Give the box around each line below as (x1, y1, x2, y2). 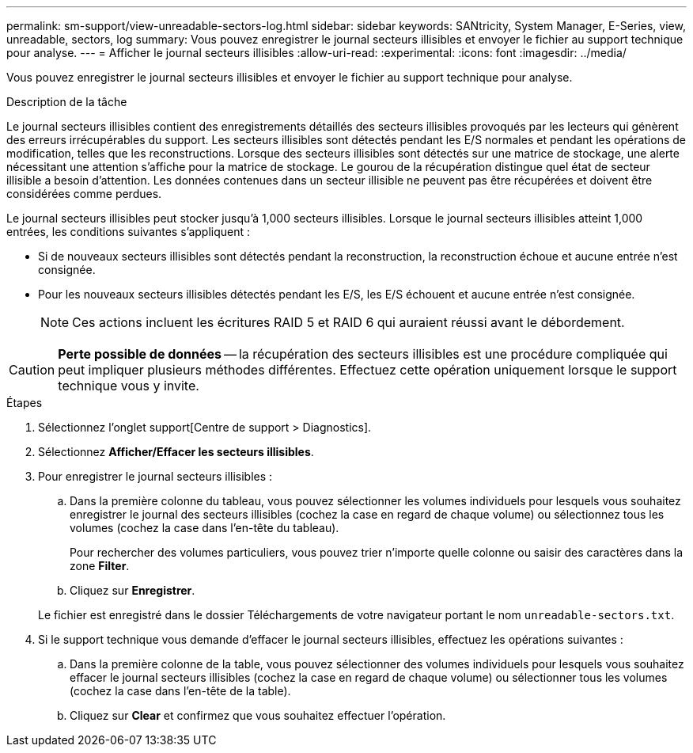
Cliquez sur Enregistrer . (70, 584, 195, 597)
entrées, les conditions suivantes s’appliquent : (6, 225, 250, 238)
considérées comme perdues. (6, 187, 162, 200)
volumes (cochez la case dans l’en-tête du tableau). (70, 521, 339, 534)
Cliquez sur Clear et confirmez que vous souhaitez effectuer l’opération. (70, 709, 446, 722)
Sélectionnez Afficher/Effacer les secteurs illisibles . (38, 445, 314, 458)
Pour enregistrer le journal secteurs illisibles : (38, 470, 273, 483)
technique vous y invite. (58, 378, 199, 394)
